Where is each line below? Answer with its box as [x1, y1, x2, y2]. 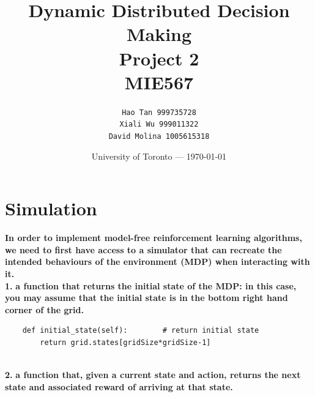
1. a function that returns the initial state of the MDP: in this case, [5, 279, 297, 292]
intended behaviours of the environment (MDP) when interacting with [5, 255, 310, 268]
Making [126, 21, 192, 46]
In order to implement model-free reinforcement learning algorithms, [5, 231, 302, 244]
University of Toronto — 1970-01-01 [91, 149, 227, 162]
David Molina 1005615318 [108, 132, 210, 141]
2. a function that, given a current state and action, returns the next [5, 368, 301, 381]
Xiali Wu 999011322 [119, 120, 199, 129]
